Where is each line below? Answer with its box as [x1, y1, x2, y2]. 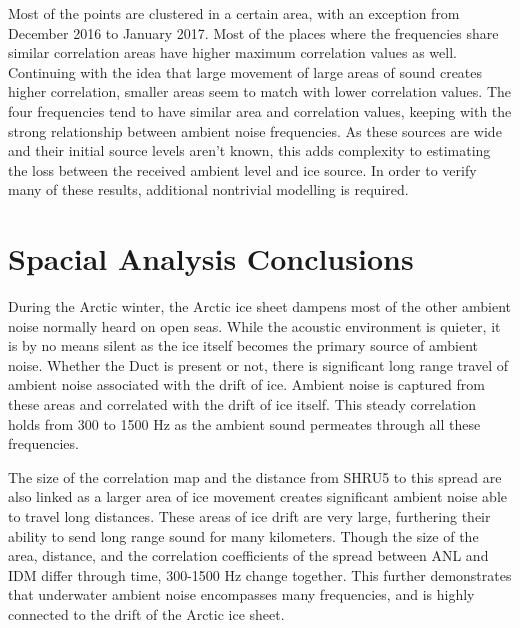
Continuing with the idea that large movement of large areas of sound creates [8, 61, 483, 82]
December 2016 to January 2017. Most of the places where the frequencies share [8, 22, 499, 43]
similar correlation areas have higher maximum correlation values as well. [8, 42, 457, 63]
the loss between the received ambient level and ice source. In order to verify [8, 159, 477, 180]
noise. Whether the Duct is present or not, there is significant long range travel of [8, 354, 509, 375]
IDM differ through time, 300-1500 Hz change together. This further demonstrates [8, 564, 512, 585]
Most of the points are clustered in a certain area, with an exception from [8, 3, 460, 23]
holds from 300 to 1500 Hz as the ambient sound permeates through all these [8, 413, 481, 434]
